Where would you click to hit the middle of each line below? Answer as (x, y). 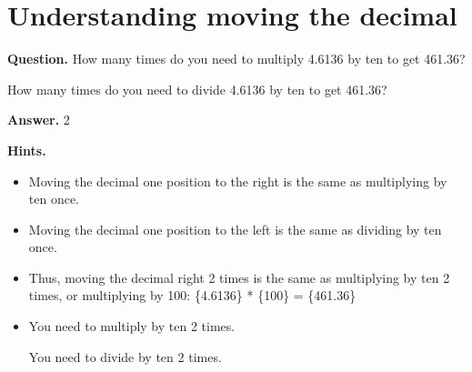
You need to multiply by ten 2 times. (132, 326)
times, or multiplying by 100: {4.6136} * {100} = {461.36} (192, 295)
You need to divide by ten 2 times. (125, 356)
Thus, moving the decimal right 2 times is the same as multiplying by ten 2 (239, 277)
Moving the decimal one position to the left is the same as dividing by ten (235, 229)
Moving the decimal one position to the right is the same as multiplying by (238, 181)
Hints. (27, 150)
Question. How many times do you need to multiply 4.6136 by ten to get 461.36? (236, 59)
